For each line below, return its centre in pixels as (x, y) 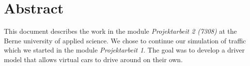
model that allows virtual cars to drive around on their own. (94, 59)
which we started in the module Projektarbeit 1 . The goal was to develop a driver (125, 50)
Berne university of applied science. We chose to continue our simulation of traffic (125, 40)
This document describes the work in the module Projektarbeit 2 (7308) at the (120, 31)
